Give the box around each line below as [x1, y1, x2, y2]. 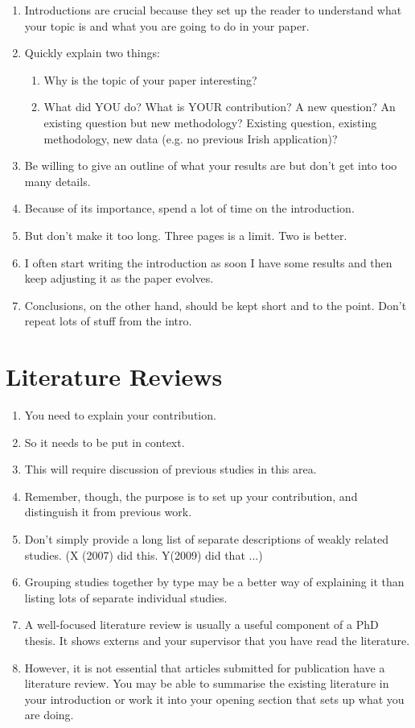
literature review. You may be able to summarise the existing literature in [24, 675, 389, 692]
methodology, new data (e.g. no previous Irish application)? [43, 130, 338, 147]
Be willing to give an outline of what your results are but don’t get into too [24, 157, 397, 174]
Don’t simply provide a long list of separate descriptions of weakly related [24, 531, 389, 547]
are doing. [24, 706, 74, 723]
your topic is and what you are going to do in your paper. [24, 17, 310, 34]
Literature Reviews [6, 360, 223, 393]
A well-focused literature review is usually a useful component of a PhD [24, 616, 379, 633]
